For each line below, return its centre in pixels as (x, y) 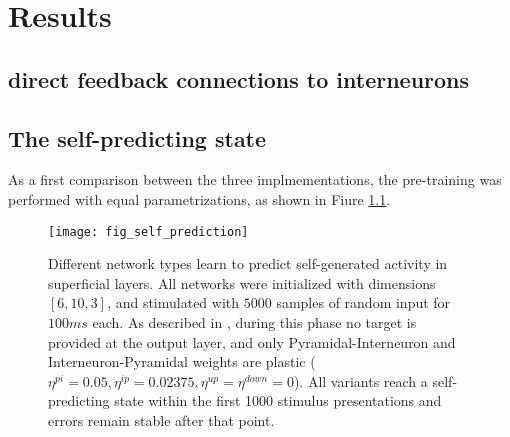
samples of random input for (363, 302)
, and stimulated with (173, 302)
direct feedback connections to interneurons (239, 78)
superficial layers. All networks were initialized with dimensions (242, 282)
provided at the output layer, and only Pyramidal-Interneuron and (252, 341)
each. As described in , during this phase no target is (254, 321)
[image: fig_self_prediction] (148, 231)
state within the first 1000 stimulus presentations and (278, 400)
